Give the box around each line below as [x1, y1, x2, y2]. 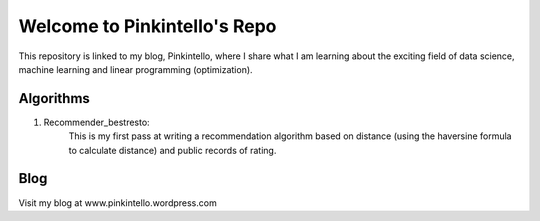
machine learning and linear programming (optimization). [18, 63, 254, 75]
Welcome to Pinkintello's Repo [18, 15, 277, 37]
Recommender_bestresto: [43, 116, 150, 128]
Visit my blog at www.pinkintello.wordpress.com [18, 196, 217, 209]
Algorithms [18, 90, 90, 107]
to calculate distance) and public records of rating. [68, 144, 277, 156]
